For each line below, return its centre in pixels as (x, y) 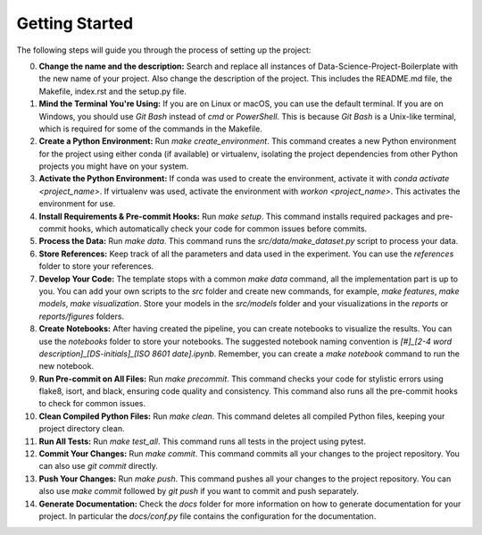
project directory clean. (82, 429)
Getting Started (75, 23)
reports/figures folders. (82, 316)
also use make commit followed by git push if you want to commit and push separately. (199, 491)
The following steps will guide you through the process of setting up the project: (164, 50)
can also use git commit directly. (98, 466)
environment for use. (77, 204)
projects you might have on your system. (114, 166)
